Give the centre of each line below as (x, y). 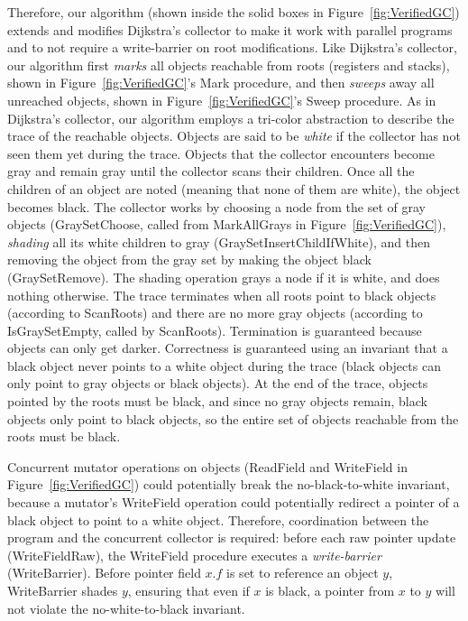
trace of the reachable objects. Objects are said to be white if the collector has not (234, 136)
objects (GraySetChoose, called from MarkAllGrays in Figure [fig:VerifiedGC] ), (227, 224)
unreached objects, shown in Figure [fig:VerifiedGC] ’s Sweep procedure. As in (222, 100)
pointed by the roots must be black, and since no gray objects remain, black (217, 401)
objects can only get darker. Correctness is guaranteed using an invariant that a (228, 348)
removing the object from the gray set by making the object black (189, 260)
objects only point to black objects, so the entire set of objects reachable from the (233, 418)
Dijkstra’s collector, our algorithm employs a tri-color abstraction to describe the (231, 118)
